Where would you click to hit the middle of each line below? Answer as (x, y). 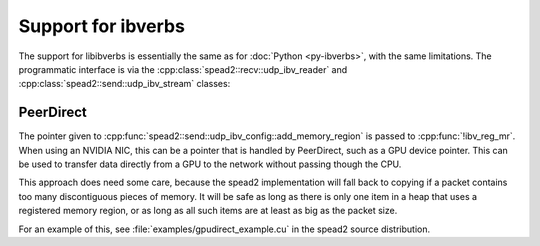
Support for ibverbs (101, 26)
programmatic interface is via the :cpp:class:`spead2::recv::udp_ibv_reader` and (183, 69)
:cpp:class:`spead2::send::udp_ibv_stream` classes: (124, 84)
